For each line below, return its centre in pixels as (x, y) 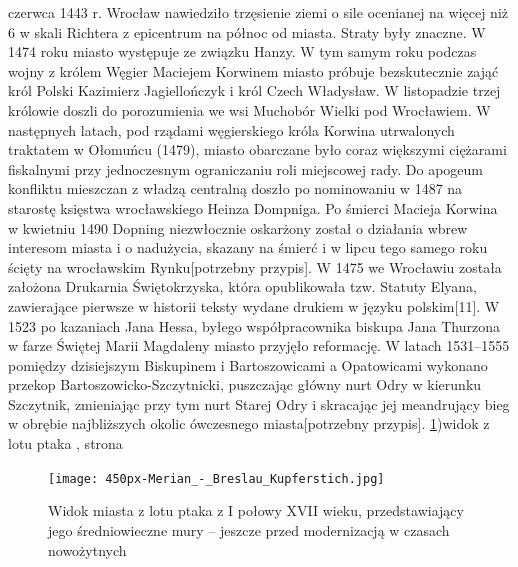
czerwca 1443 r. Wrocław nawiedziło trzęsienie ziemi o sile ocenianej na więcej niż (258, 12)
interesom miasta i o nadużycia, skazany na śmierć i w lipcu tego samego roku (248, 247)
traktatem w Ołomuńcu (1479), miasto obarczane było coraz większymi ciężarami (257, 149)
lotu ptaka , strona (65, 443)
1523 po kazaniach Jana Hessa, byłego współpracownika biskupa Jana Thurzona (254, 325)
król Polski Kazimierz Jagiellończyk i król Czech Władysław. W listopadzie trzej (254, 90)
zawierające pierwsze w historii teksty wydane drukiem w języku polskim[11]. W (254, 305)
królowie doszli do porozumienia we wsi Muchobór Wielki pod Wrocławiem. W (249, 109)
